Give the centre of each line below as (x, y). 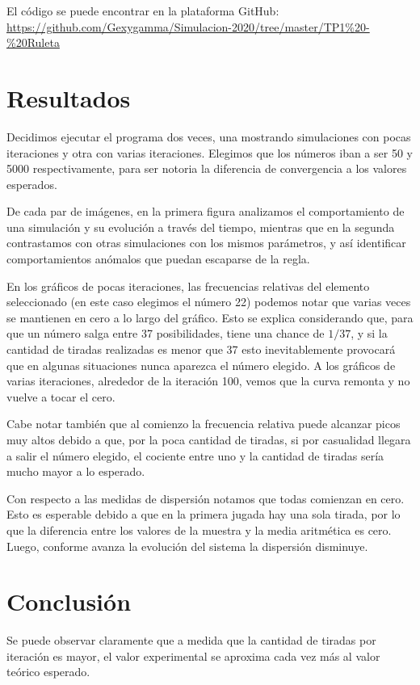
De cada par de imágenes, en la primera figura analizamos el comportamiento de (206, 211)
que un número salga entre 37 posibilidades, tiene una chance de (166, 333)
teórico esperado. (48, 672)
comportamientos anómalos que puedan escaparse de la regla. (158, 259)
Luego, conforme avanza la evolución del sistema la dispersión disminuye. (187, 546)
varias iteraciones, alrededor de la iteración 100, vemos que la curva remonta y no (208, 381)
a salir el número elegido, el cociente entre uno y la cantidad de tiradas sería (195, 455)
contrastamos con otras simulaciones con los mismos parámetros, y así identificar (206, 243)
